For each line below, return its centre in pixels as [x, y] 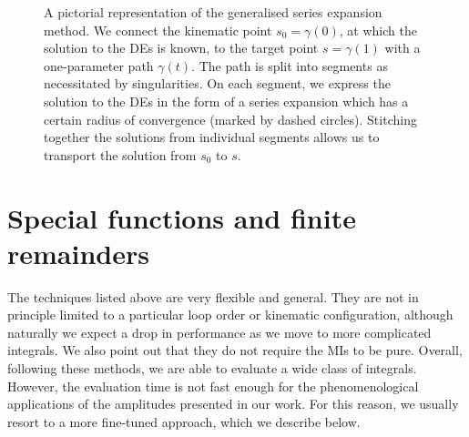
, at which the [378, 30]
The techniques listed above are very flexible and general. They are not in [213, 296]
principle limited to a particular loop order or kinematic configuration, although [230, 315]
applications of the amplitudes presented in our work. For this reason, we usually [233, 404]
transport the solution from [120, 154]
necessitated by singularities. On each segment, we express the [217, 83]
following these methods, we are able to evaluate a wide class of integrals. [212, 368]
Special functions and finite [182, 217]
